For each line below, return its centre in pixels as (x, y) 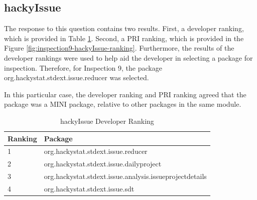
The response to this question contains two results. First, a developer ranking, (124, 28)
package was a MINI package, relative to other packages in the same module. (123, 104)
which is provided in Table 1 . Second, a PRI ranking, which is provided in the (124, 38)
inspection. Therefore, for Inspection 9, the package (83, 67)
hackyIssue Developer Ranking (107, 121)
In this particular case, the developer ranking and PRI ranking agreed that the (125, 94)
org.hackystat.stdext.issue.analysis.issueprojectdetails (125, 176)
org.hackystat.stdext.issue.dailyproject (103, 164)
